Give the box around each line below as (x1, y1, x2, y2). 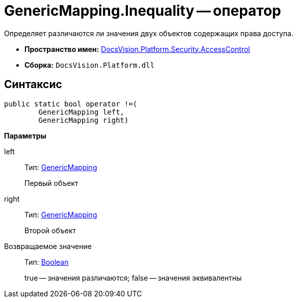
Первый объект (24, 178, 78, 187)
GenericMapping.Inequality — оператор (4, 2, 281, 19)
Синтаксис (4, 78, 62, 91)
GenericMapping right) (38, 116, 129, 124)
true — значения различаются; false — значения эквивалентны (24, 273, 242, 282)
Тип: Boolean (24, 257, 69, 266)
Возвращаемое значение (4, 241, 92, 251)
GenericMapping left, (38, 107, 125, 116)
